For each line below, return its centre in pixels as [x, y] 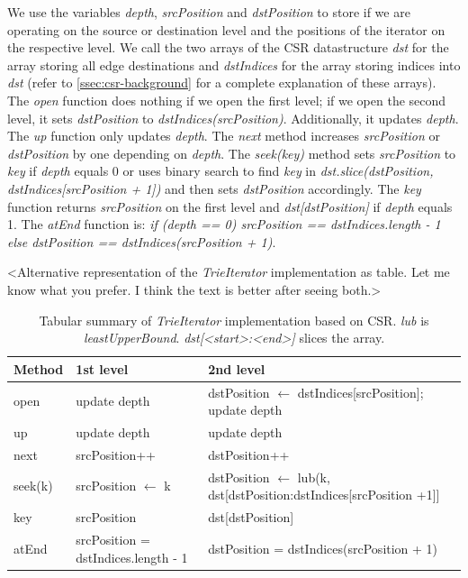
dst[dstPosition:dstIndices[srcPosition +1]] [324, 495]
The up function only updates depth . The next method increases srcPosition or [224, 136]
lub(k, [314, 477]
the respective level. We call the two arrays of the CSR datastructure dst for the [228, 47]
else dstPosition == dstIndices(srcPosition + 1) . [142, 241]
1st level [102, 368]
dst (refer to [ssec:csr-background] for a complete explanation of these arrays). [222, 83]
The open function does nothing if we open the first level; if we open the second [227, 100]
